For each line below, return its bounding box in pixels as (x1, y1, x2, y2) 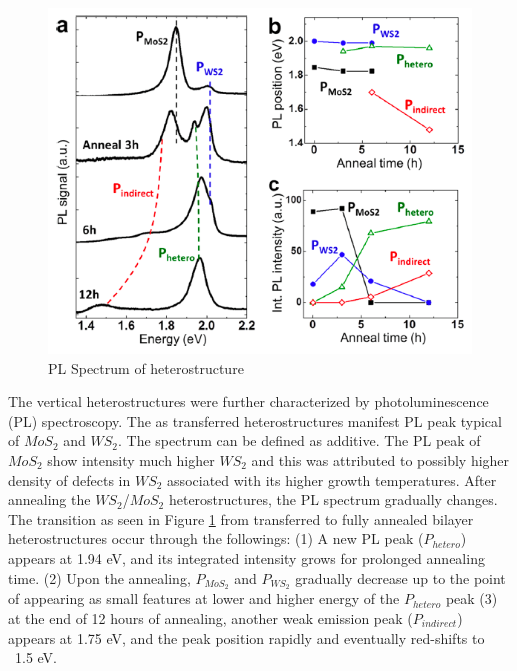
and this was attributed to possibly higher (251, 450, 510, 470)
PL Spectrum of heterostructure (48, 357, 244, 378)
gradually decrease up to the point (295, 567, 506, 588)
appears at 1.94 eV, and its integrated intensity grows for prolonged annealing (8, 547, 485, 568)
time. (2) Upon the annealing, (8, 567, 191, 588)
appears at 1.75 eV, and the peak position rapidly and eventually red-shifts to (8, 627, 485, 648)
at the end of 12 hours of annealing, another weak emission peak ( (8, 608, 413, 629)
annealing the (8, 489, 91, 510)
